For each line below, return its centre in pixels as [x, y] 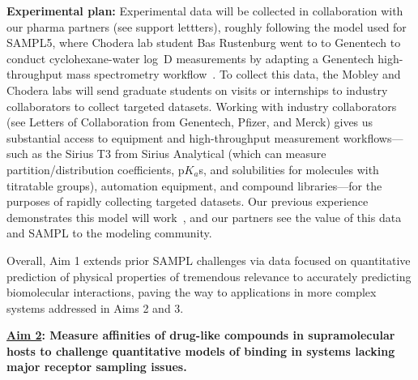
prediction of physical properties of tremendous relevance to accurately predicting [209, 276]
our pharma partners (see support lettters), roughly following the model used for [207, 26]
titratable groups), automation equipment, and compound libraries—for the [194, 185]
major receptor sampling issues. [97, 367]
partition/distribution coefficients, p [96, 169]
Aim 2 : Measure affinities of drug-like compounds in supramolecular [201, 335]
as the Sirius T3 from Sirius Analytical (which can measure [179, 154]
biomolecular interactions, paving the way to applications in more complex [192, 292]
